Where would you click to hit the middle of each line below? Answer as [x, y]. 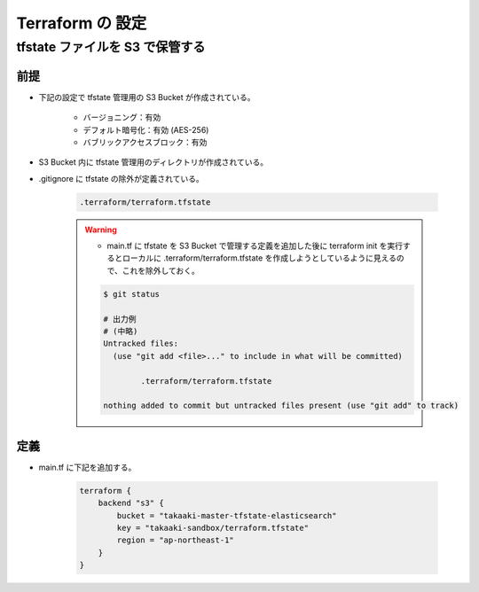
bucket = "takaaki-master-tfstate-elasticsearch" [227, 515]
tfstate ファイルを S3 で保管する [111, 47]
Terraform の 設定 [82, 23]
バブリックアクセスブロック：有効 [145, 142]
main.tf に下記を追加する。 [87, 467]
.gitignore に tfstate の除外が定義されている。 [121, 178]
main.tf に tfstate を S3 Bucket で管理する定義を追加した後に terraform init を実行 [255, 246]
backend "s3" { [131, 503]
